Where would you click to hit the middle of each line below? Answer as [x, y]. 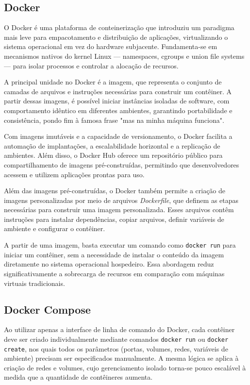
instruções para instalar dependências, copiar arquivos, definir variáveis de [114, 219]
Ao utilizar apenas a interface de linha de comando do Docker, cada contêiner [119, 329]
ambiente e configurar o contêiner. [55, 228]
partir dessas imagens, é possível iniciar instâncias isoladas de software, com [117, 101]
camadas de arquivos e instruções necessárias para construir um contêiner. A [118, 91]
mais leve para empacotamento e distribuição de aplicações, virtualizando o [116, 37]
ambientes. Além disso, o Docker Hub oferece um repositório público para [113, 155]
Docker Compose [47, 309]
